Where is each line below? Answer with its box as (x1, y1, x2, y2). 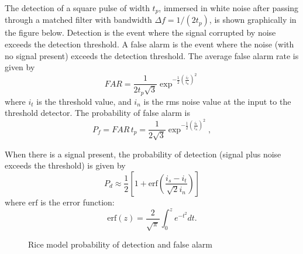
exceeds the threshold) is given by (5, 159, 126, 171)
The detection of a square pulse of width (5, 2, 150, 13)
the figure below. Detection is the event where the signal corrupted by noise (5, 26, 276, 39)
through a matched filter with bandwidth (5, 13, 152, 26)
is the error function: (40, 195, 115, 208)
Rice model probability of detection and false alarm (28, 238, 212, 250)
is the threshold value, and (36, 95, 132, 107)
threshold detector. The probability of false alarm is (5, 107, 190, 119)
